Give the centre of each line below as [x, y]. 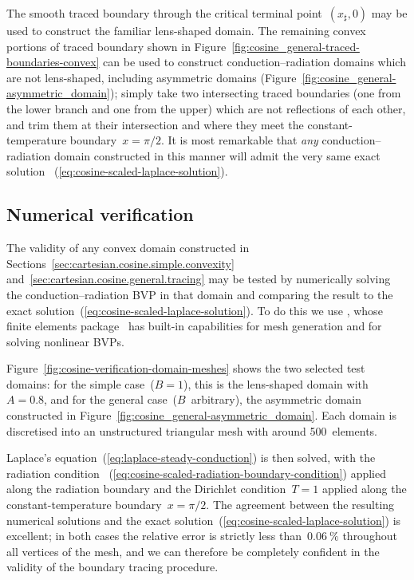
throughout [370, 536]
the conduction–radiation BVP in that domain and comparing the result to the [200, 294]
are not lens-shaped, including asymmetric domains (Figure [152, 77]
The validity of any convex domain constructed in [128, 248]
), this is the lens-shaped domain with [276, 383]
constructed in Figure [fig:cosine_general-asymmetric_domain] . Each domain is [201, 415]
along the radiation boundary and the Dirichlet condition [146, 489]
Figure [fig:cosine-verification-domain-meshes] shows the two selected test [186, 368]
